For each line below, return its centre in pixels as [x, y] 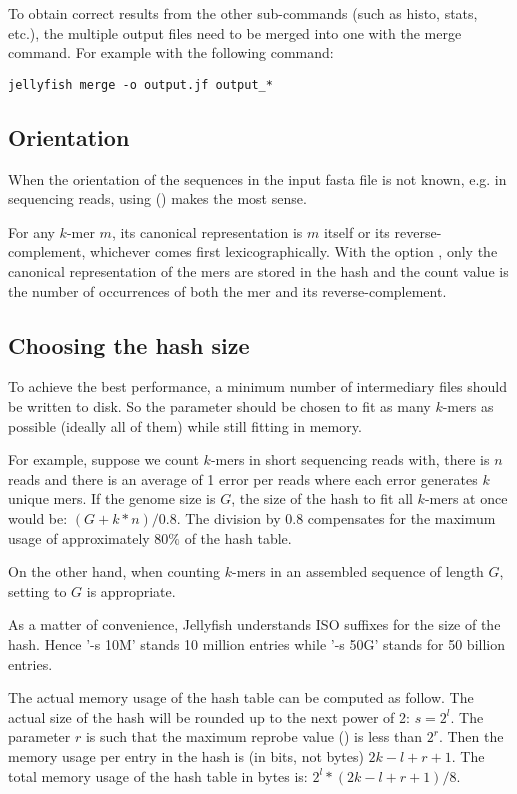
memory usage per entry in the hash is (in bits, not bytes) [186, 755]
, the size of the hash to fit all [322, 498]
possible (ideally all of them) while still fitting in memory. [185, 425]
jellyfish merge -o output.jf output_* [140, 84]
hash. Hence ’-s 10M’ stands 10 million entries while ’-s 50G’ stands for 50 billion [256, 643]
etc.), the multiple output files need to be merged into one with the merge [235, 32]
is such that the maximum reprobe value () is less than [253, 736]
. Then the [471, 736]
